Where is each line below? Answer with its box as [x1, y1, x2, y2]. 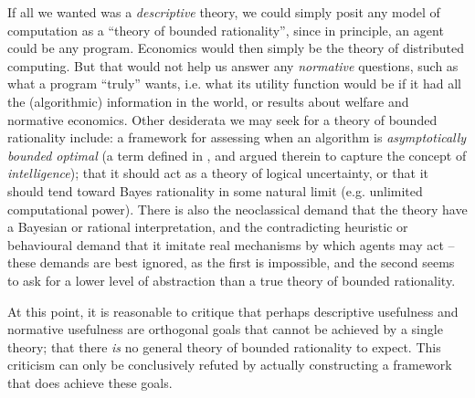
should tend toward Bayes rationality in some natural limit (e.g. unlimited [7, 181, 423, 200]
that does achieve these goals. [7, 372, 173, 392]
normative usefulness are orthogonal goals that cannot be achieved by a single [7, 319, 443, 339]
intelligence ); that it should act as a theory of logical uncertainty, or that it [7, 163, 429, 183]
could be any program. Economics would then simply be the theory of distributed [7, 38, 464, 58]
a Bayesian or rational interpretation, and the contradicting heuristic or [7, 217, 408, 236]
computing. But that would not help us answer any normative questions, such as [7, 56, 459, 75]
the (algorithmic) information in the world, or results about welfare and [7, 91, 409, 110]
